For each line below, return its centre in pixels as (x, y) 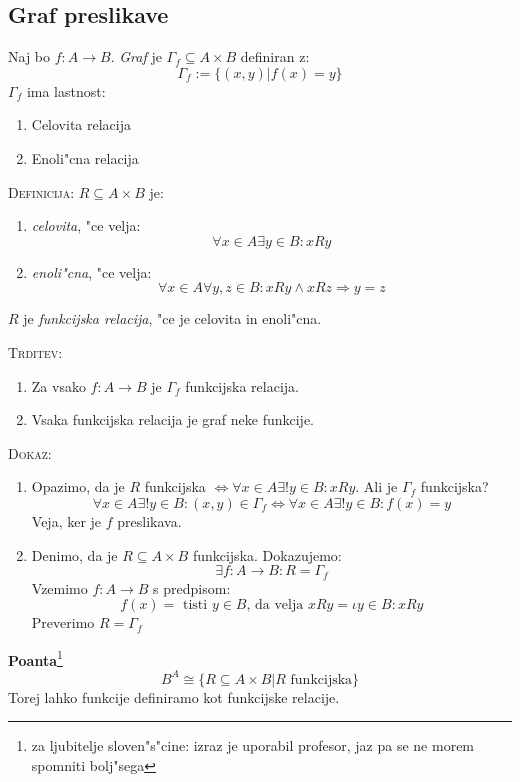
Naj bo (29, 56)
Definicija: (41, 191)
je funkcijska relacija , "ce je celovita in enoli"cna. (172, 318)
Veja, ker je (66, 520)
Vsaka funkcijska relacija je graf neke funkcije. (172, 419)
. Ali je (376, 486)
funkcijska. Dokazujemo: (267, 554)
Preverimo (63, 622)
